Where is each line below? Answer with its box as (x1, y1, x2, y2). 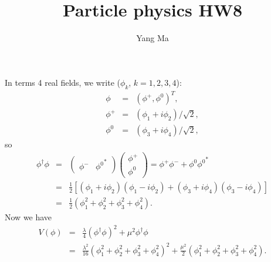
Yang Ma (136, 32, 169, 44)
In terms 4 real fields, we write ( (5, 76, 121, 88)
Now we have (5, 210, 52, 223)
